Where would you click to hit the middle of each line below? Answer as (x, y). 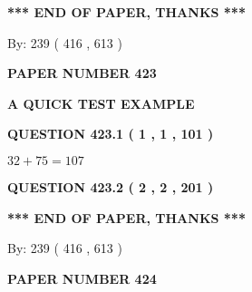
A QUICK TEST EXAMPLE (101, 103)
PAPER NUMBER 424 (82, 278)
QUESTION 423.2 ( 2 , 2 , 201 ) (111, 186)
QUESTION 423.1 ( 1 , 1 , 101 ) (111, 134)
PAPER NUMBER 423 (82, 73)
